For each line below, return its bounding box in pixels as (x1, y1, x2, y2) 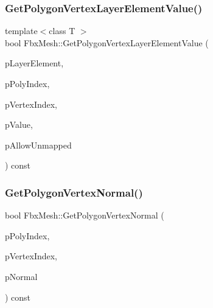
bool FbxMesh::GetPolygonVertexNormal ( (5, 209, 164, 222)
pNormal (5, 270, 38, 282)
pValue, (5, 118, 33, 131)
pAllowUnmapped (5, 138, 72, 151)
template (5, 24, 38, 37)
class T (49, 24, 75, 37)
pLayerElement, (5, 57, 64, 69)
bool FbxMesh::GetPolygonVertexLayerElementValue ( (5, 36, 209, 49)
